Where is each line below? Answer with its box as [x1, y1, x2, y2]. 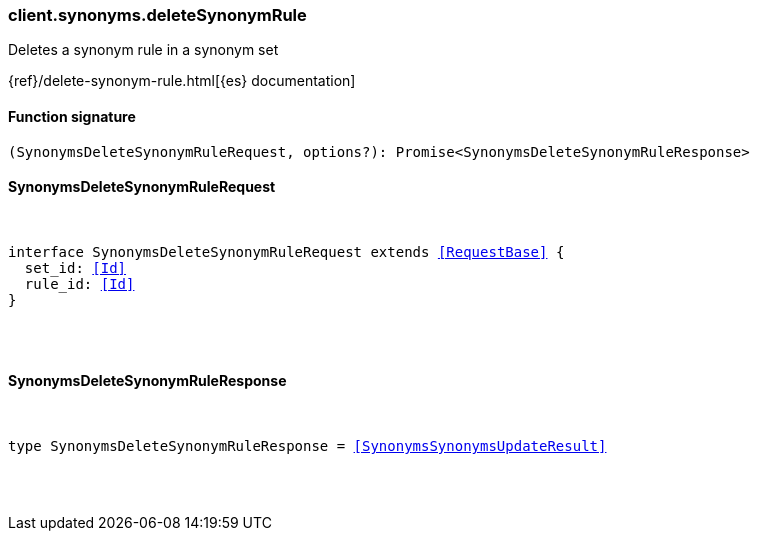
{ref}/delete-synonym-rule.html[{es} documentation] [8, 72, 356, 90]
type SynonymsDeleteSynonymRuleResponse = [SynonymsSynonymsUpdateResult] [8, 438, 607, 455]
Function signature [8, 107, 136, 125]
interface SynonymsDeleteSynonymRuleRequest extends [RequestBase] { [8, 243, 565, 260]
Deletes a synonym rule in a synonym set [8, 41, 279, 59]
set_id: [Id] [24, 259, 127, 276]
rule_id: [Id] [24, 275, 135, 292]
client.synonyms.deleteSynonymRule [8, 5, 307, 25]
